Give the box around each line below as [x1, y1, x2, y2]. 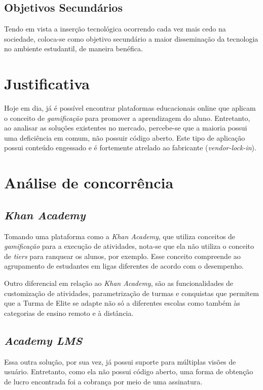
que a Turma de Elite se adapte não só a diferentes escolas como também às [4, 298, 240, 308]
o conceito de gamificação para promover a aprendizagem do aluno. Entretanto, [4, 112, 250, 123]
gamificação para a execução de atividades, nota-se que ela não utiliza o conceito [4, 241, 254, 251]
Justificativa [4, 73, 90, 94]
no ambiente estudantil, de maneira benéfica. [4, 43, 143, 54]
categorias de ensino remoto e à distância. [4, 307, 134, 318]
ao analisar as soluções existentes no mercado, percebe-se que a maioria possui [4, 122, 247, 133]
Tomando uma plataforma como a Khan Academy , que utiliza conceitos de [4, 231, 236, 241]
